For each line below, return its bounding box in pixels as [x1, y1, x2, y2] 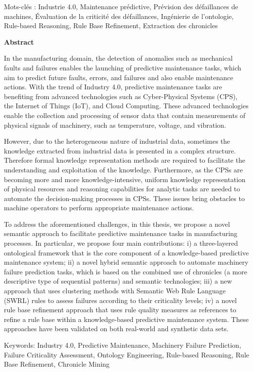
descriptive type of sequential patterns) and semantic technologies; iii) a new [4, 276, 232, 286]
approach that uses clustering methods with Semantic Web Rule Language [4, 286, 226, 296]
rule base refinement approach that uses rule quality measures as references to [4, 304, 236, 315]
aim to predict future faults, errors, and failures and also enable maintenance [4, 72, 234, 82]
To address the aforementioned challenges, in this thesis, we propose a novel [4, 219, 230, 229]
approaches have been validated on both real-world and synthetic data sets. [4, 323, 229, 334]
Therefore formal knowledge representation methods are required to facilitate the [4, 155, 245, 165]
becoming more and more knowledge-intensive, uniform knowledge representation [4, 174, 246, 184]
